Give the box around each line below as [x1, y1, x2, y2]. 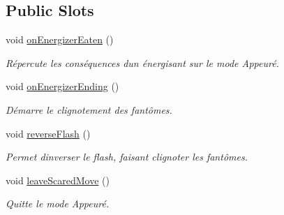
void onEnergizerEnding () [6, 79, 119, 94]
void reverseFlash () [6, 126, 91, 140]
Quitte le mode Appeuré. [6, 196, 110, 211]
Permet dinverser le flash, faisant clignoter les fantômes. [6, 149, 248, 164]
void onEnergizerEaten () [6, 32, 114, 47]
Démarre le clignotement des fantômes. [6, 102, 172, 117]
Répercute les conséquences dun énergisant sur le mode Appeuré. [6, 55, 279, 70]
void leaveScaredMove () [6, 172, 110, 187]
